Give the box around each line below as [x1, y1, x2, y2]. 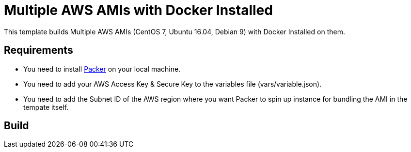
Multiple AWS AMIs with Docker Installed [4, 2, 273, 18]
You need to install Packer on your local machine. [23, 64, 181, 73]
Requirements [4, 44, 73, 57]
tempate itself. [23, 103, 69, 111]
